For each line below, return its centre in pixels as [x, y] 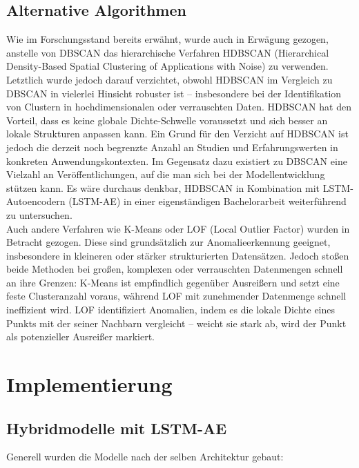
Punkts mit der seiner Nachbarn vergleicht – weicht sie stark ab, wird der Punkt [176, 323]
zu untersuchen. [39, 214]
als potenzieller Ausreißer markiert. [81, 337]
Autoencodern [36, 201]
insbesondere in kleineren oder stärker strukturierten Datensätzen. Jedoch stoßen [178, 255]
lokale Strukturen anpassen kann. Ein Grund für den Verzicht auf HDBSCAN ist [177, 134]
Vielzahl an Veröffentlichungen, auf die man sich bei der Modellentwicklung [166, 174]
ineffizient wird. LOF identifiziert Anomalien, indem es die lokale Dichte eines [171, 310]
